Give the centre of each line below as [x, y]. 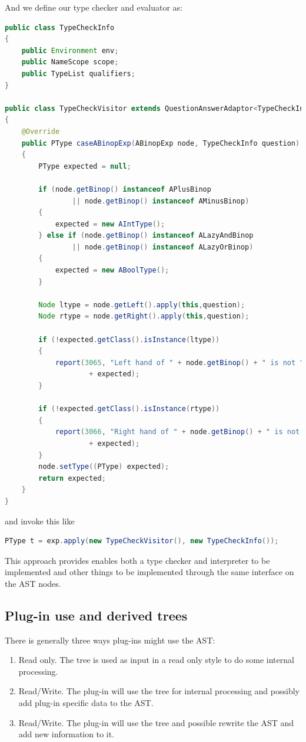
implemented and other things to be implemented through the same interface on [149, 572]
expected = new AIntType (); [110, 224]
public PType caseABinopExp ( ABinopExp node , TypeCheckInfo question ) [161, 143]
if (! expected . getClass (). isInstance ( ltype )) [129, 339]
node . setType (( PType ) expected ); [104, 467]
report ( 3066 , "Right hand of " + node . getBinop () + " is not [177, 432]
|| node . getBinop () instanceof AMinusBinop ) [161, 201]
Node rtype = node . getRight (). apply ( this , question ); [144, 316]
